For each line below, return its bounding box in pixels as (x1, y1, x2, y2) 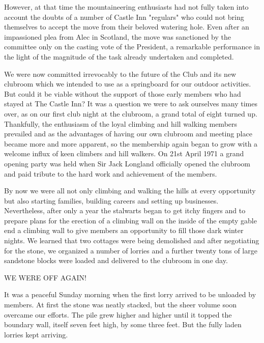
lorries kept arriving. (4, 329, 68, 339)
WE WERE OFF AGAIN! (4, 272, 86, 282)
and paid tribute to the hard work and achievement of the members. (4, 168, 217, 179)
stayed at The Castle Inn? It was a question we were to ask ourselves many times (4, 98, 257, 109)
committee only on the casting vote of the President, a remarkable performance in (4, 41, 260, 52)
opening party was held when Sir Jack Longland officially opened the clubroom (4, 158, 251, 168)
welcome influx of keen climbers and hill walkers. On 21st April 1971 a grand (4, 148, 244, 159)
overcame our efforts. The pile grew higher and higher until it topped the (4, 309, 232, 320)
